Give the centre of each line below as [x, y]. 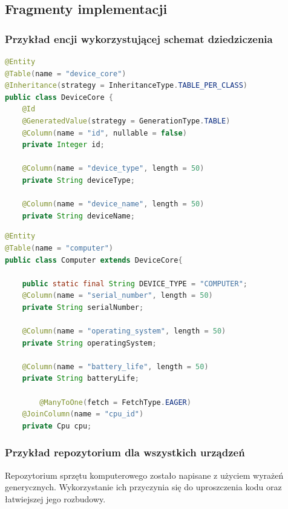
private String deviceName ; [78, 216]
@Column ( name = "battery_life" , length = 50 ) [115, 366]
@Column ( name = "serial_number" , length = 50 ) [117, 296]
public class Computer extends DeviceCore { [94, 260]
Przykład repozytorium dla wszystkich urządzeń [125, 452]
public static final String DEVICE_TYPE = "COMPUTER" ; [135, 284]
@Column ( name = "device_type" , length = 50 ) [113, 169]
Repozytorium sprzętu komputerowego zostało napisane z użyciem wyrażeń [144, 475]
